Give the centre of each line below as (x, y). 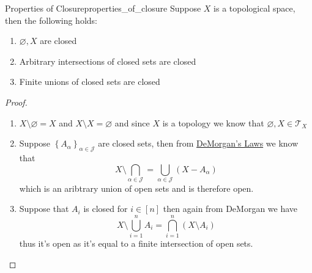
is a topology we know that (213, 122)
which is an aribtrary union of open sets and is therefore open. (136, 188)
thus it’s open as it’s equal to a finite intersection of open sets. (136, 243)
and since (132, 122)
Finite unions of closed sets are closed (90, 82)
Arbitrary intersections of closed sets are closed (108, 61)
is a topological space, (254, 8)
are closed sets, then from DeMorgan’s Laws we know (198, 143)
